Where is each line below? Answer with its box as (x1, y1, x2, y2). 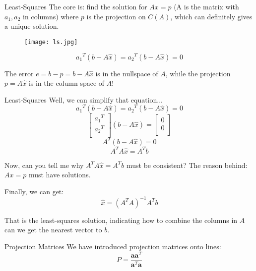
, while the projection (165, 68, 231, 78)
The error (4, 68, 34, 78)
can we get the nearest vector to (4, 224, 102, 235)
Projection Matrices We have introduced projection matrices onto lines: (4, 241, 221, 251)
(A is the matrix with (174, 1, 239, 11)
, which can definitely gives (170, 11, 253, 21)
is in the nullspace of (95, 68, 158, 78)
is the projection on (86, 11, 146, 21)
